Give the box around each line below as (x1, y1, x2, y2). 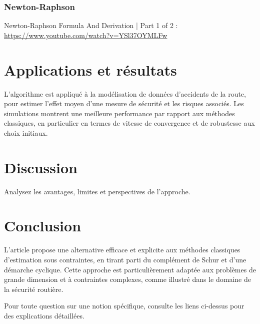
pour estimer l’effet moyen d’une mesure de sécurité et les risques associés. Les (4, 98, 244, 109)
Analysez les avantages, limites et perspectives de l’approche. (4, 186, 190, 196)
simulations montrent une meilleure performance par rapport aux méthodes (4, 108, 235, 118)
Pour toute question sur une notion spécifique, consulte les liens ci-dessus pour (4, 300, 244, 311)
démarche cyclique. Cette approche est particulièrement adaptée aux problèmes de (4, 264, 256, 274)
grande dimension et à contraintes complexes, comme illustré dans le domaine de (4, 274, 251, 284)
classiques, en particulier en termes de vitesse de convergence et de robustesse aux (4, 118, 255, 128)
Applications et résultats (4, 59, 177, 80)
